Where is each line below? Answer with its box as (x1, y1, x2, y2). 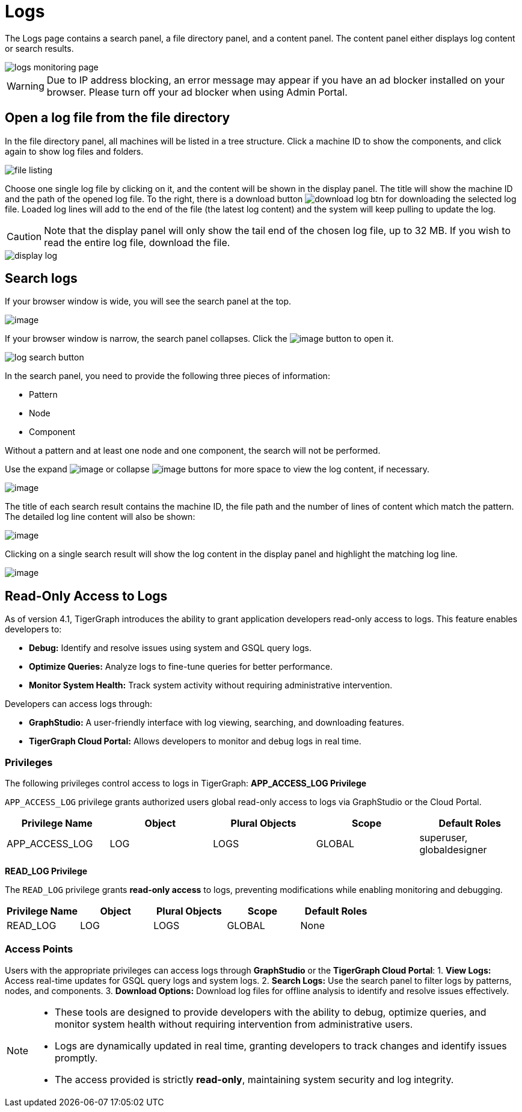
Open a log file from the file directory (5, 110, 230, 126)
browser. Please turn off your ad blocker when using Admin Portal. (46, 85, 348, 98)
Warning (7, 79, 45, 92)
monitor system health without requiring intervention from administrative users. (55, 1018, 413, 1030)
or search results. (5, 43, 74, 54)
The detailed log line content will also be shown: (5, 511, 195, 522)
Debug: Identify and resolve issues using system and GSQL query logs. (29, 643, 312, 653)
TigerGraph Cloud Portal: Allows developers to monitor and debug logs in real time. (29, 736, 361, 747)
